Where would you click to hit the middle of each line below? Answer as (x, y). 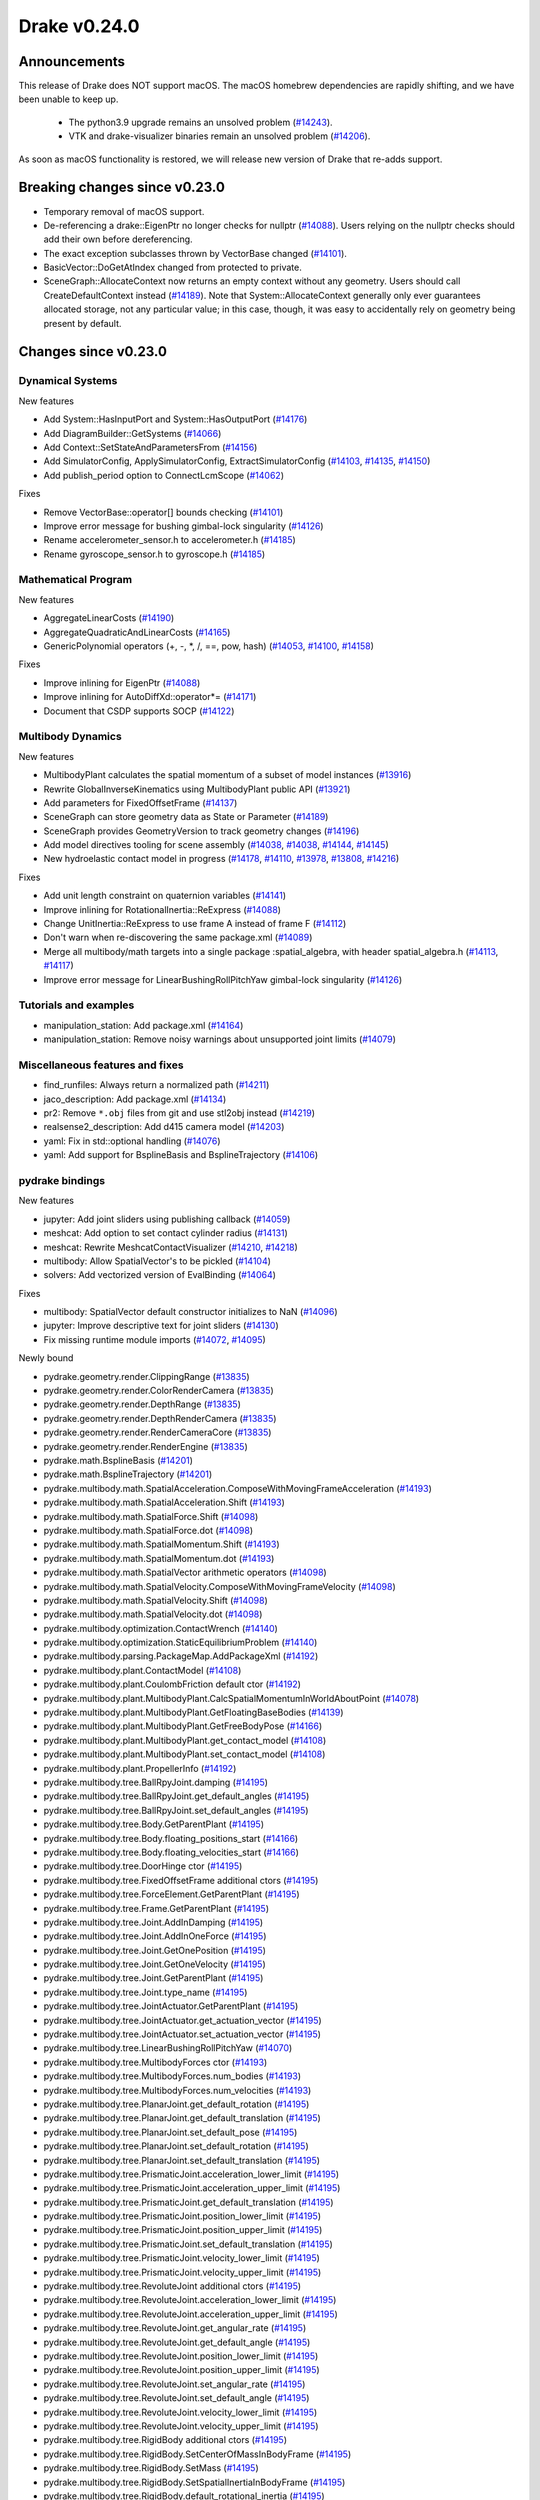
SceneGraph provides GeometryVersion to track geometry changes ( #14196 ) (201, 831)
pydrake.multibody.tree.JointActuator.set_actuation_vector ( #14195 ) (182, 2034)
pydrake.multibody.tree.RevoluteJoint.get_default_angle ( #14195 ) (177, 2342)
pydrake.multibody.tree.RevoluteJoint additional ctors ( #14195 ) (172, 2286)
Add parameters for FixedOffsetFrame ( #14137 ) (140, 802)
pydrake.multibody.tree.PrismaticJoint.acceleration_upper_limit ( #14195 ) (192, 2188)
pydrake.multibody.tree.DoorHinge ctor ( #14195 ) (143, 1866)
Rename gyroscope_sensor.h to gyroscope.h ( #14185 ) (154, 554)
